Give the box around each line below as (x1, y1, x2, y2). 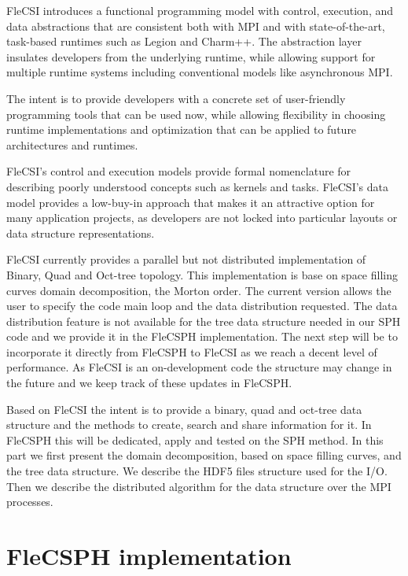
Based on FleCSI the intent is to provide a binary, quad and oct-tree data (6, 401, 362, 417)
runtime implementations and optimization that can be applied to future (6, 121, 357, 138)
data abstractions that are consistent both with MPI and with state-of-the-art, (6, 17, 385, 34)
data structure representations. (6, 224, 155, 241)
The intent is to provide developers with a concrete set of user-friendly (6, 90, 346, 106)
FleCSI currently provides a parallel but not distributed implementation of (6, 251, 366, 268)
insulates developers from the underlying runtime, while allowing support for (6, 48, 376, 65)
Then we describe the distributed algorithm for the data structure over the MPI (6, 478, 391, 494)
